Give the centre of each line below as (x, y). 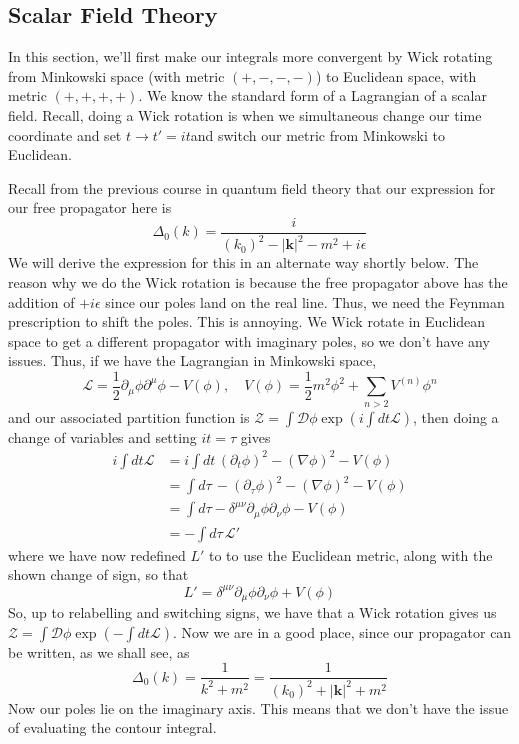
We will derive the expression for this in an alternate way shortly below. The (243, 262)
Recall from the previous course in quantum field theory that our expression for (252, 187)
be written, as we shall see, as (99, 651)
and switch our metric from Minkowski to (317, 134)
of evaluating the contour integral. (112, 727)
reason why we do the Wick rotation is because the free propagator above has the (258, 281)
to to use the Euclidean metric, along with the (351, 554)
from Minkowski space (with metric (116, 75)
